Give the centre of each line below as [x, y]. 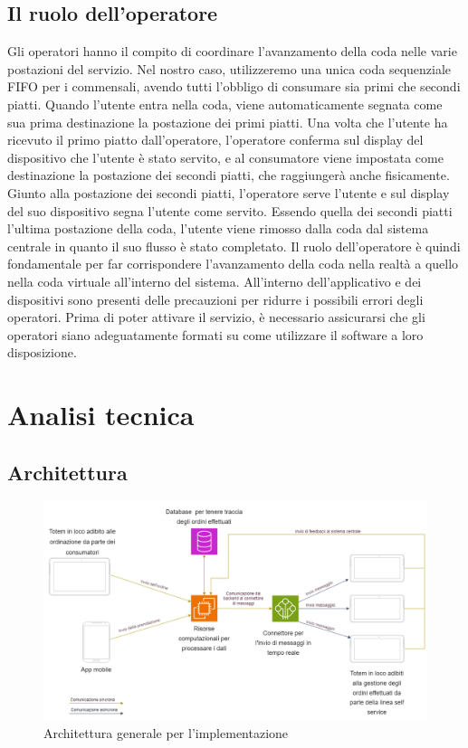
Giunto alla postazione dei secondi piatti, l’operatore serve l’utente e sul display [229, 192]
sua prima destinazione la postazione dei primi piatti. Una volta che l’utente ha [228, 122]
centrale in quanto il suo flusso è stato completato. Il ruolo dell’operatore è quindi [234, 246]
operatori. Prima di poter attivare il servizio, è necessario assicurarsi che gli [216, 317]
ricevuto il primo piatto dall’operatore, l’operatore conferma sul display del [215, 140]
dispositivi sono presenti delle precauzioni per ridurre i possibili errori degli [215, 299]
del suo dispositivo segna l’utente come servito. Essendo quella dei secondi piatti [230, 210]
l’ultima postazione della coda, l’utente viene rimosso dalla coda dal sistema [218, 228]
